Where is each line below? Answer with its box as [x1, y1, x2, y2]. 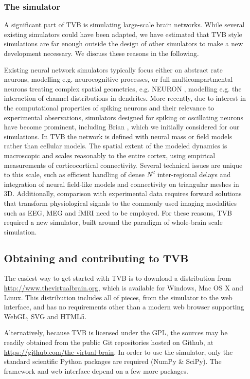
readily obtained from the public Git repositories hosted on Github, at [4, 337, 214, 347]
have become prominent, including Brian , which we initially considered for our [4, 122, 240, 132]
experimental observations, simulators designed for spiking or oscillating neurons [4, 112, 244, 122]
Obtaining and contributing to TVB [4, 250, 189, 265]
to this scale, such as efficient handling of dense [4, 169, 145, 180]
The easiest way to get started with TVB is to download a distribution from [4, 273, 231, 283]
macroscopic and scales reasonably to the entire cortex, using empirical [4, 150, 215, 160]
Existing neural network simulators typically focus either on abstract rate [4, 64, 223, 74]
